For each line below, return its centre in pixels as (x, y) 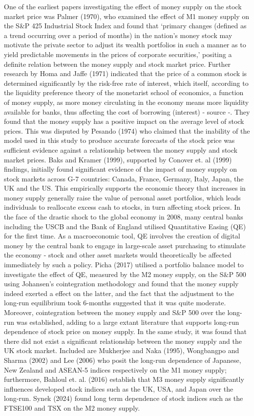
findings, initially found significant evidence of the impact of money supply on (121, 169)
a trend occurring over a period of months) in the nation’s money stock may (118, 35)
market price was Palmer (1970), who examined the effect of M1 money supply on (127, 16)
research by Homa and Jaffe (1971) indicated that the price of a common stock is (126, 73)
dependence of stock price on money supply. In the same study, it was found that (126, 331)
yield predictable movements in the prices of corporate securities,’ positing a (118, 54)
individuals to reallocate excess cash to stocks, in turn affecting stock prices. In (122, 207)
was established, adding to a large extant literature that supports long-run (128, 322)
